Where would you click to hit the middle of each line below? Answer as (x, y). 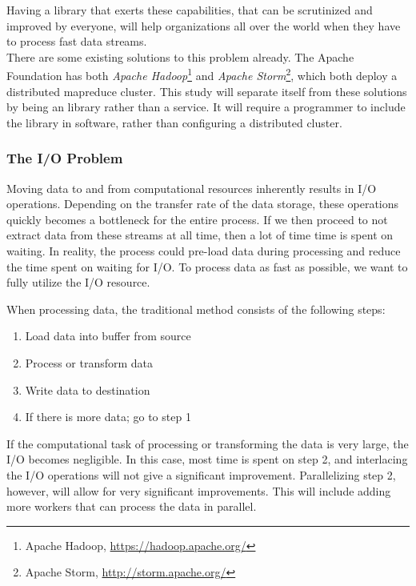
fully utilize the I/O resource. (78, 282)
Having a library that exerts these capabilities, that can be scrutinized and (190, 10)
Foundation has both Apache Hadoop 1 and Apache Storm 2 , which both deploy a (202, 74)
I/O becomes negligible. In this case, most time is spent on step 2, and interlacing (207, 459)
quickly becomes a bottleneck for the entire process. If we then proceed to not (197, 219)
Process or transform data (89, 362)
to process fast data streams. (77, 41)
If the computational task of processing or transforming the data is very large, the (208, 443)
